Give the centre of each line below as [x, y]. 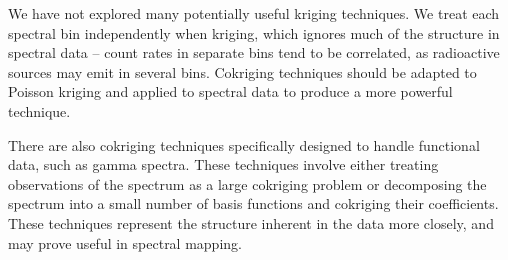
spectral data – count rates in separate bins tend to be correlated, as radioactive [254, 52]
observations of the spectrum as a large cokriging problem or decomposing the [247, 183]
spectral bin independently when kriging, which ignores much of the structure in [254, 32]
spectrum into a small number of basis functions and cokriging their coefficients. [253, 203]
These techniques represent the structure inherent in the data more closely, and [251, 222]
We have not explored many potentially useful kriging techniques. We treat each [254, 13]
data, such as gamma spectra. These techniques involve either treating [223, 164]
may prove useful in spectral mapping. [125, 242]
